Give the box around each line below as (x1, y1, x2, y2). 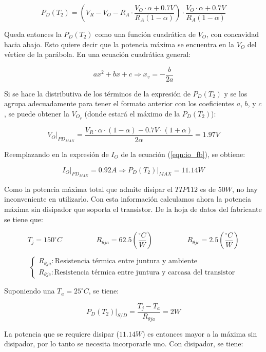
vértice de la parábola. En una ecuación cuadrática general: (4, 49, 191, 60)
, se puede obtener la (4, 108, 69, 119)
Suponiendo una (4, 285, 55, 296)
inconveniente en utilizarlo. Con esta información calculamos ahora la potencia (4, 193, 251, 204)
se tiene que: (4, 213, 43, 224)
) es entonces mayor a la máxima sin (142, 328, 257, 339)
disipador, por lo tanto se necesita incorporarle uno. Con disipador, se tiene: (4, 338, 243, 349)
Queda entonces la (4, 29, 62, 39)
